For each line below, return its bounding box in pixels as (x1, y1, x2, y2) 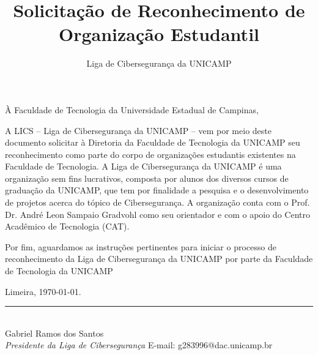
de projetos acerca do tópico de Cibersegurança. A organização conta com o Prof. (5, 196, 310, 209)
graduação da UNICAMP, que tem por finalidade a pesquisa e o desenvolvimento (5, 184, 309, 196)
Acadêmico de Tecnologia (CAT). (5, 220, 130, 233)
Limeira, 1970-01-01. (5, 285, 81, 297)
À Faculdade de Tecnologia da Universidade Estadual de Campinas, (5, 103, 259, 116)
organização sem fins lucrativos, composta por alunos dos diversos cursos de (5, 171, 289, 184)
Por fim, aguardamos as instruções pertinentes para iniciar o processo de (5, 240, 276, 253)
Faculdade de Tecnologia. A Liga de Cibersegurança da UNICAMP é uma (5, 160, 282, 173)
